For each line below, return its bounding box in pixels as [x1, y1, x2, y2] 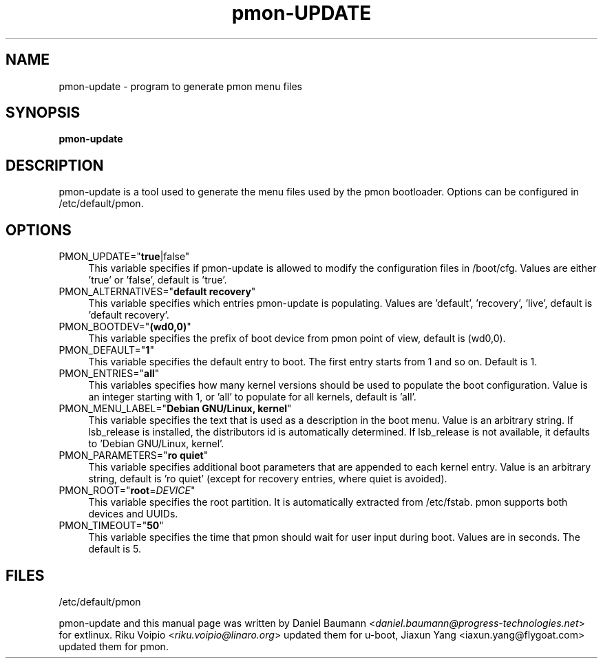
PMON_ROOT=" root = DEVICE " [59, 484, 195, 497]
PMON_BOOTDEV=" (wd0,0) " [59, 321, 191, 333]
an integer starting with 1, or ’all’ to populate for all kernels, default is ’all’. [88, 391, 416, 403]
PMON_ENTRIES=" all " [59, 367, 160, 380]
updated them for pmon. [59, 640, 169, 652]
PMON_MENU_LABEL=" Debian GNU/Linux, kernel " [59, 403, 292, 415]
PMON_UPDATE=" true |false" [59, 250, 190, 263]
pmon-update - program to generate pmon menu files [59, 80, 302, 92]
